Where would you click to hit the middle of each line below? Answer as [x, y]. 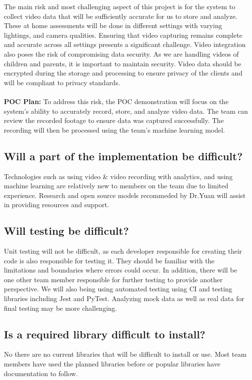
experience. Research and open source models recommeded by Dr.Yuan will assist [125, 195]
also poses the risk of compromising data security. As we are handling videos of [121, 53]
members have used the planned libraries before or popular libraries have [112, 364]
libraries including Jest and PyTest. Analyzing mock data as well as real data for [124, 298]
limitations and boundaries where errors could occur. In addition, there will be [121, 270]
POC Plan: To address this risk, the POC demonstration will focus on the [116, 101]
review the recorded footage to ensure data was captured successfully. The [114, 120]
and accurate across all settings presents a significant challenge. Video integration [125, 44]
